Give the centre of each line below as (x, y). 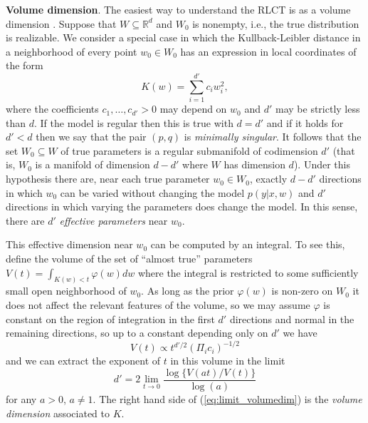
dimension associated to (58, 413)
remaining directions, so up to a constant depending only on (137, 333)
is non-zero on (302, 291)
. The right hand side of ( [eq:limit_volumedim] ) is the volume (227, 399)
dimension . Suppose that (61, 23)
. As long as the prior (188, 291)
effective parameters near (114, 220)
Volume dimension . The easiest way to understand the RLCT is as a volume (178, 9)
